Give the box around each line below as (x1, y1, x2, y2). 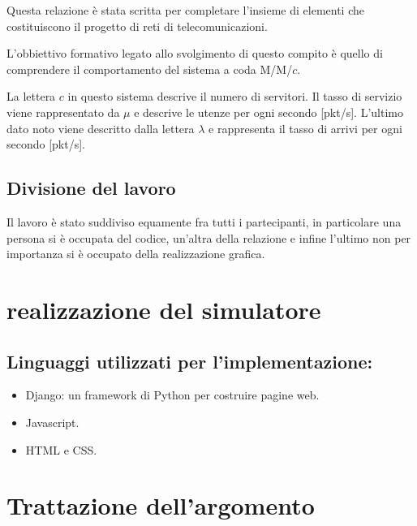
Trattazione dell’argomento (6, 489, 315, 522)
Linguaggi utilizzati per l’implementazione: (6, 348, 373, 373)
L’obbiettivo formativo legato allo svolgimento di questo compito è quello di (6, 45, 383, 62)
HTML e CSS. (25, 441, 97, 458)
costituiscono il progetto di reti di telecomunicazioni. (6, 17, 268, 34)
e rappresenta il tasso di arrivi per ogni (208, 119, 402, 136)
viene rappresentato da (6, 103, 120, 120)
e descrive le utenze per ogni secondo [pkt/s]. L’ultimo (134, 103, 403, 120)
